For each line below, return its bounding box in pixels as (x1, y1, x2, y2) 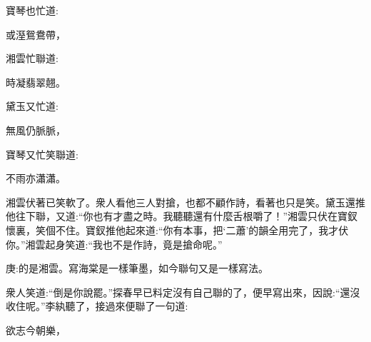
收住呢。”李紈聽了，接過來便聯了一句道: (6, 298, 188, 313)
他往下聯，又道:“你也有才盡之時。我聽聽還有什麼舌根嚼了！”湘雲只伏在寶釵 (6, 208, 358, 223)
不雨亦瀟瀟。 (6, 171, 66, 186)
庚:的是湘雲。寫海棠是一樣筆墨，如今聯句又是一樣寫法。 (6, 261, 268, 276)
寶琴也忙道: (6, 3, 59, 17)
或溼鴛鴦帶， (6, 26, 66, 41)
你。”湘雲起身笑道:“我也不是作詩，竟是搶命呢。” (6, 236, 223, 251)
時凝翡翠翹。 (6, 74, 66, 89)
